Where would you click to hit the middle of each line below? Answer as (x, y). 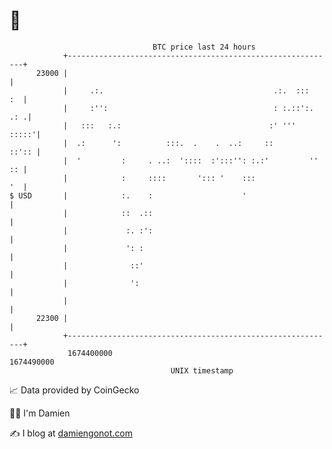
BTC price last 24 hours (204, 47)
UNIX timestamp (202, 370)
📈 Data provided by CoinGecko (74, 390)
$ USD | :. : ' (128, 195)
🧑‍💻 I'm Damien (40, 413)
